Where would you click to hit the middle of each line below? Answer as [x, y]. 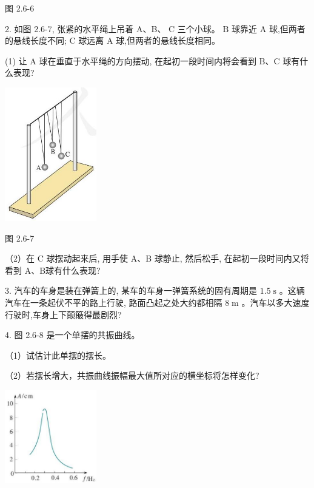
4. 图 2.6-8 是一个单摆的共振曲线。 [72, 335]
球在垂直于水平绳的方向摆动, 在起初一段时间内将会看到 [148, 60]
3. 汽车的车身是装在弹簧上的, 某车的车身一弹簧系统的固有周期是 [131, 290]
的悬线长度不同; [36, 40]
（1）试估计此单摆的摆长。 [58, 355]
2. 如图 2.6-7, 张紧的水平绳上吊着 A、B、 [85, 28]
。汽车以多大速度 [276, 303]
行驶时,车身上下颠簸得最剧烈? [63, 314]
